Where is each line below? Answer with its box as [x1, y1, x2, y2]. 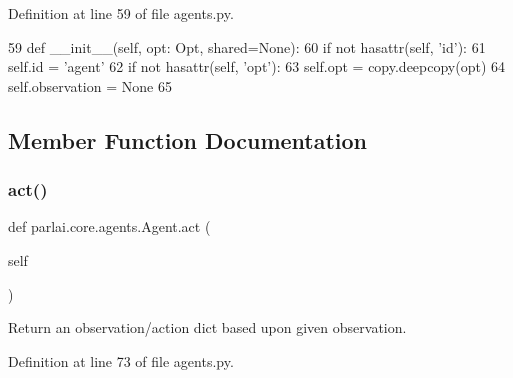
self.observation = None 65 [8, 75, 172, 96]
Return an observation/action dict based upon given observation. [8, 317, 407, 338]
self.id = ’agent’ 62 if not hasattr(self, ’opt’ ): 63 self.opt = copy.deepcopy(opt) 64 [8, 56, 506, 77]
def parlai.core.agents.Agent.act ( [8, 216, 211, 237]
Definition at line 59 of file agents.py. [8, 3, 234, 23]
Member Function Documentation [8, 124, 368, 155]
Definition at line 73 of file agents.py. [8, 350, 234, 371]
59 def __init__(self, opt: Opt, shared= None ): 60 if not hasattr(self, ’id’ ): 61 [8, 36, 486, 57]
